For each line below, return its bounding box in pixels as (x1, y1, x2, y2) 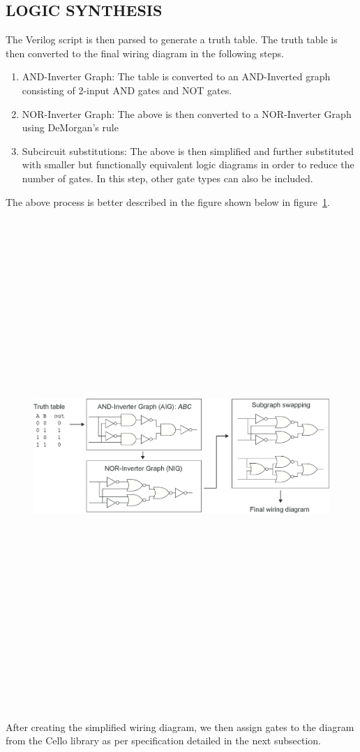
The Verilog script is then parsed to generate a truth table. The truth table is (6, 32, 338, 47)
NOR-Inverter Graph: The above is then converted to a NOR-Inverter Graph (22, 106, 352, 121)
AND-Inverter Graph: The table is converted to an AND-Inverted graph (22, 69, 331, 84)
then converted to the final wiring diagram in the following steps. (6, 45, 284, 60)
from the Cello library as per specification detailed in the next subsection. (6, 733, 321, 748)
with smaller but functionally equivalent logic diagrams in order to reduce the (22, 157, 354, 172)
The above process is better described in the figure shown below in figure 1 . (6, 194, 330, 209)
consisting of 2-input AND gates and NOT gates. (22, 82, 232, 97)
